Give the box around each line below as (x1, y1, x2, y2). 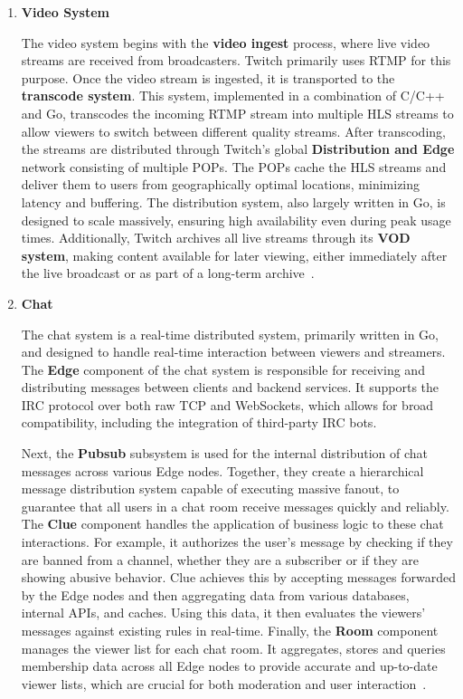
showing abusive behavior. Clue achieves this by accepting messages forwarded (21, 568, 456, 587)
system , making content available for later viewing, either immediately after (21, 245, 448, 264)
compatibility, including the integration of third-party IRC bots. (21, 413, 377, 432)
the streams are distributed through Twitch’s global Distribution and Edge (21, 139, 455, 158)
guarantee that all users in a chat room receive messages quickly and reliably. (21, 496, 449, 515)
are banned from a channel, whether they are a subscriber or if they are (21, 550, 419, 569)
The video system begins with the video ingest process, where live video (21, 33, 430, 52)
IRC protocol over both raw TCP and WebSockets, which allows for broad (21, 395, 434, 414)
